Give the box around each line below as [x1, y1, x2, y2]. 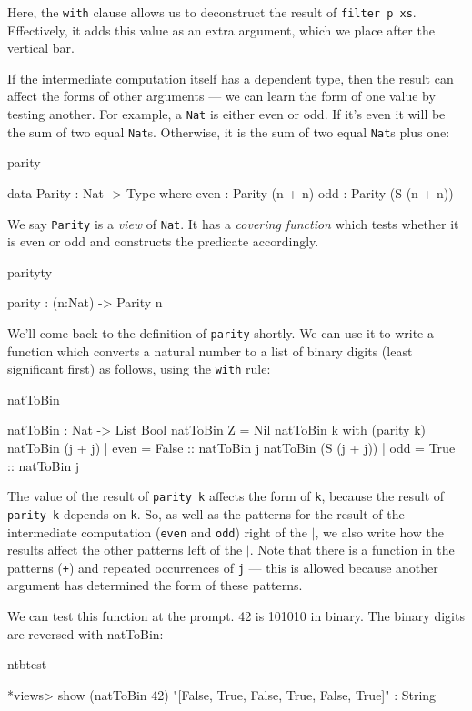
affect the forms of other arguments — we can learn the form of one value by [7, 86, 436, 105]
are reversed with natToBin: [7, 624, 164, 643]
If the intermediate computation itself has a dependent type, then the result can [7, 68, 454, 87]
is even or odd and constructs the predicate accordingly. [7, 232, 319, 251]
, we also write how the [315, 522, 445, 541]
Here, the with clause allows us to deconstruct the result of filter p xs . [7, 3, 417, 21]
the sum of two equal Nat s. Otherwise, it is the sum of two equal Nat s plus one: [7, 122, 450, 141]
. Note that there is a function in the [249, 540, 455, 559]
